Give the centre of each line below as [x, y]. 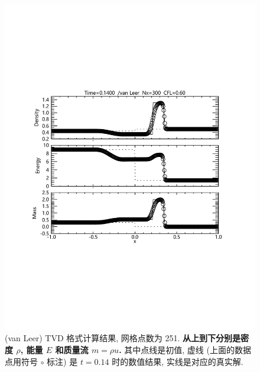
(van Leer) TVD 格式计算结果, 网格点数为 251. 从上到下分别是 [123, 338]
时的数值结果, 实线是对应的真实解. [178, 361]
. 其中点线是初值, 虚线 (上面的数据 [185, 350]
